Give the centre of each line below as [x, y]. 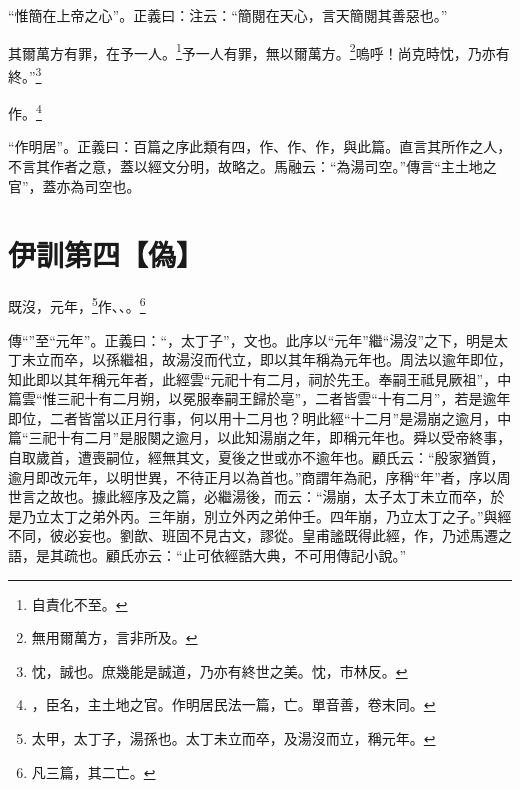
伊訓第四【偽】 [106, 254]
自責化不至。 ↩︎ [79, 603]
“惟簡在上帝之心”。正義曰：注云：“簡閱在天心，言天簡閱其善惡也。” [228, 15]
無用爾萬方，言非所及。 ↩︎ [114, 637]
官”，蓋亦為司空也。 [74, 185]
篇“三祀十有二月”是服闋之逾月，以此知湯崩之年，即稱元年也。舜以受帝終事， [260, 437]
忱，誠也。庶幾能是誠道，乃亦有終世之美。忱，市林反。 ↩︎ [219, 670]
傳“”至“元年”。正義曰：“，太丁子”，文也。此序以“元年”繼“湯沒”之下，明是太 [258, 339]
